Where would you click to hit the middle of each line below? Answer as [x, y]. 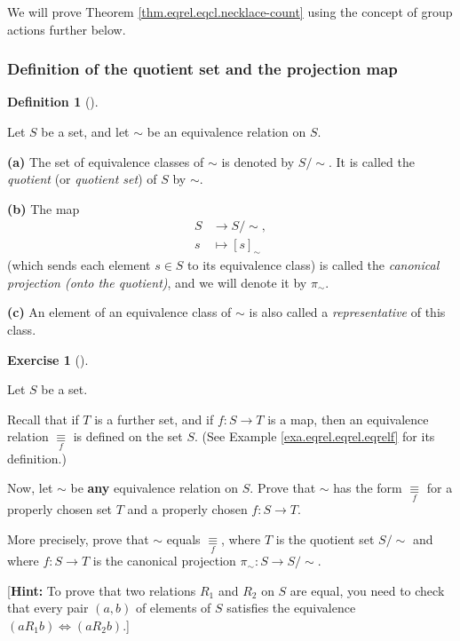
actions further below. [67, 29]
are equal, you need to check [367, 590]
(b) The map [44, 208]
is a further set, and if [154, 419]
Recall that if [43, 419]
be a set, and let [85, 131]
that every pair [48, 608]
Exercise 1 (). [48, 359]
